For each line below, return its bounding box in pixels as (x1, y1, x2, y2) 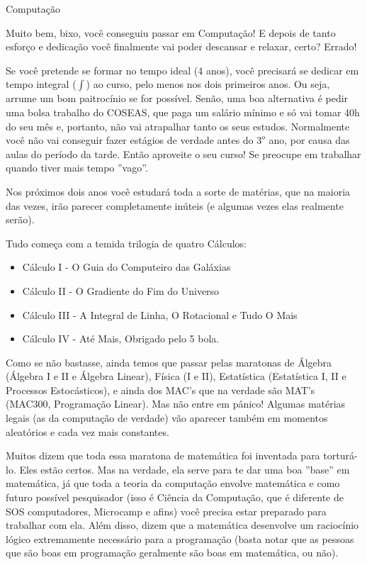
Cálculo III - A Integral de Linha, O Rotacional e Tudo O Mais (22, 307, 298, 322)
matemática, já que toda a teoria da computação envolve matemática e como (6, 476, 340, 491)
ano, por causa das (269, 133, 350, 147)
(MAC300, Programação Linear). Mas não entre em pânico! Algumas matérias (6, 396, 346, 411)
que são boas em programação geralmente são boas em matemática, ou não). (6, 545, 339, 560)
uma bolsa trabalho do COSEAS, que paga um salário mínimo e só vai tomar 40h (6, 104, 360, 119)
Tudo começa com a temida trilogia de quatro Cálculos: (6, 235, 247, 250)
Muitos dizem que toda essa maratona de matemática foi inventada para (6, 448, 320, 463)
